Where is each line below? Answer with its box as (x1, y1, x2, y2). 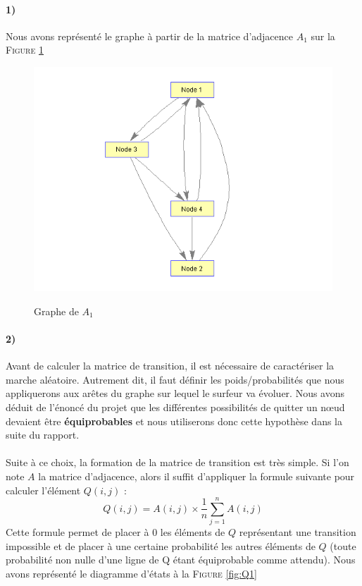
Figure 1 (6, 42, 44, 57)
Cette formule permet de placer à (6, 525, 149, 539)
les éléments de (160, 525, 225, 539)
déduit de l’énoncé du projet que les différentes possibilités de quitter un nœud (6, 399, 345, 414)
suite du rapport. (6, 427, 80, 442)
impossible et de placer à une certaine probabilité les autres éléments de (6, 538, 316, 553)
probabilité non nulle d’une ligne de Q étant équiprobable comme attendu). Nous (6, 552, 356, 567)
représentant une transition (239, 525, 356, 539)
